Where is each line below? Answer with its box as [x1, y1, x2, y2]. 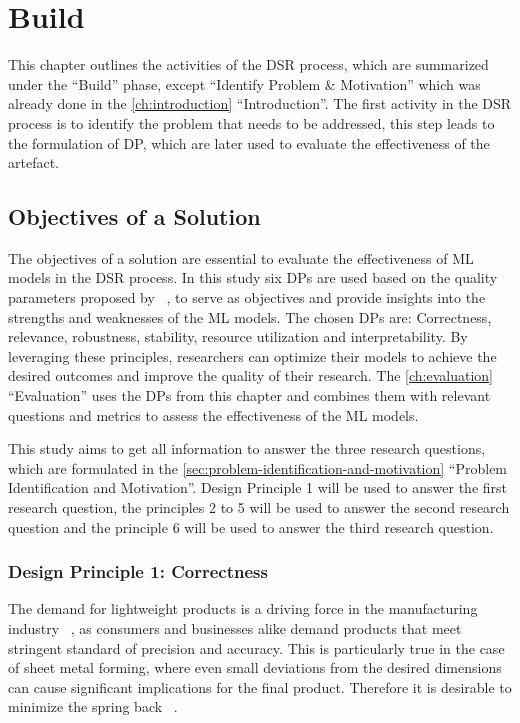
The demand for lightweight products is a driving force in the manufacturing [8, 598, 478, 619]
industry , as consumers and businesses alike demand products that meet [8, 618, 462, 639]
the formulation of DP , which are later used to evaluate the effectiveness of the [8, 132, 490, 153]
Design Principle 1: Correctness [8, 559, 268, 584]
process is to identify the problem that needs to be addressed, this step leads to [8, 112, 495, 133]
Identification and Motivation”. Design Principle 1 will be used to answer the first [8, 477, 507, 498]
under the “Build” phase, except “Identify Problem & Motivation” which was [8, 73, 481, 94]
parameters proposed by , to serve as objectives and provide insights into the [8, 287, 486, 308]
